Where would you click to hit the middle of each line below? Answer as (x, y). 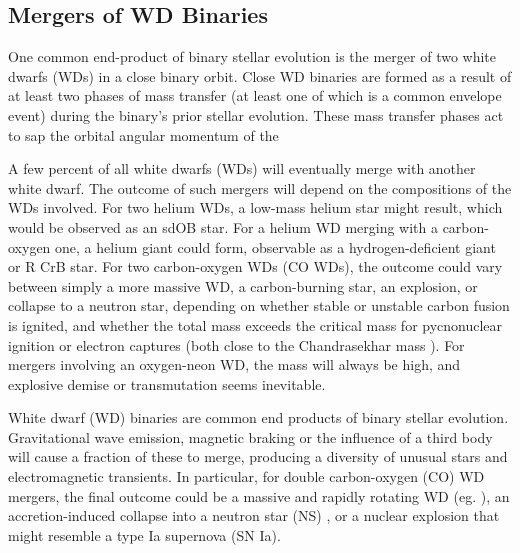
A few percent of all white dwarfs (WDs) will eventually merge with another (242, 168)
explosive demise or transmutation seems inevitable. (167, 383)
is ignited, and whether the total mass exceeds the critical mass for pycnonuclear (255, 324)
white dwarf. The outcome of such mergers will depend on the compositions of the (260, 187)
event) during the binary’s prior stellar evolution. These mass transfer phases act (256, 114)
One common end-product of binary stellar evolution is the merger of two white (252, 56)
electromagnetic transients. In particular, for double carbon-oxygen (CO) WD (246, 476)
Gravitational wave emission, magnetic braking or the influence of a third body (250, 436)
